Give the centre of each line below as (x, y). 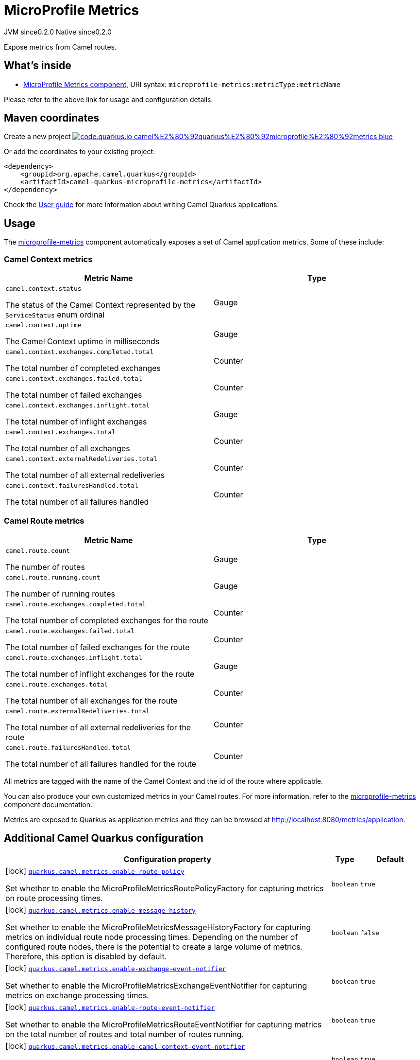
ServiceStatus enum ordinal (55, 315)
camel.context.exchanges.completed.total (80, 352)
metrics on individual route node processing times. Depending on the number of (152, 937)
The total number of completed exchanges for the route (107, 620)
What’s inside (38, 66)
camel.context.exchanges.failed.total (74, 379)
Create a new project (37, 137)
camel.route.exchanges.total (57, 684)
